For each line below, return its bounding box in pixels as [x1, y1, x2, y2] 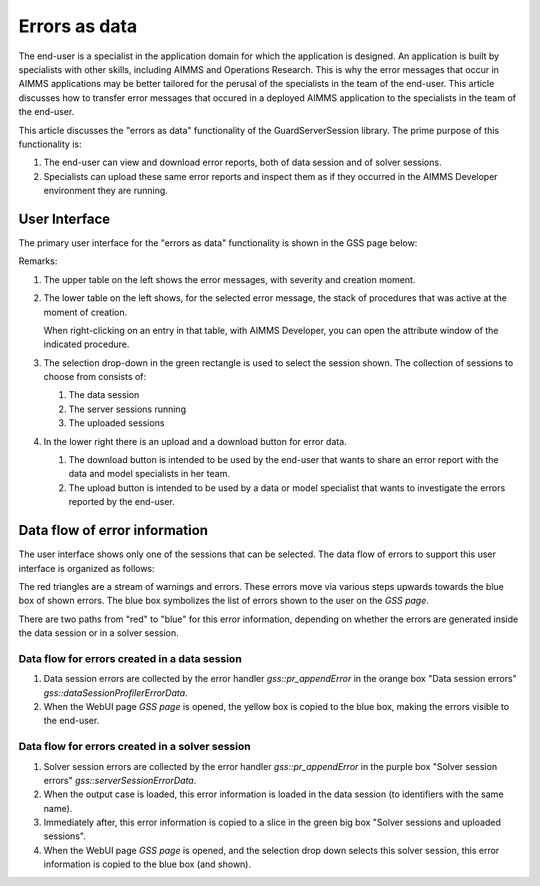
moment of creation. [43, 306, 128, 318]
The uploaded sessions [68, 417, 165, 429]
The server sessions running [68, 403, 187, 415]
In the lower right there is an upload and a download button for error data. [43, 435, 347, 447]
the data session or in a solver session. [18, 627, 179, 639]
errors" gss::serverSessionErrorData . [43, 774, 197, 786]
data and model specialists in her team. [68, 468, 230, 480]
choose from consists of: [43, 371, 147, 383]
